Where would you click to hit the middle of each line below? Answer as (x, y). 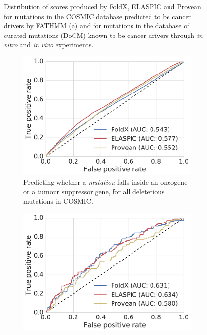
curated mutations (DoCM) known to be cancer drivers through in (103, 35)
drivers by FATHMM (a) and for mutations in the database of (97, 26)
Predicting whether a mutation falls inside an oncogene (105, 182)
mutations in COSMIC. (58, 201)
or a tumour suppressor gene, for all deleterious (94, 191)
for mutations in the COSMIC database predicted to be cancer (98, 16)
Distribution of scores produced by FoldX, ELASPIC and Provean (103, 6)
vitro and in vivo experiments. (49, 45)
